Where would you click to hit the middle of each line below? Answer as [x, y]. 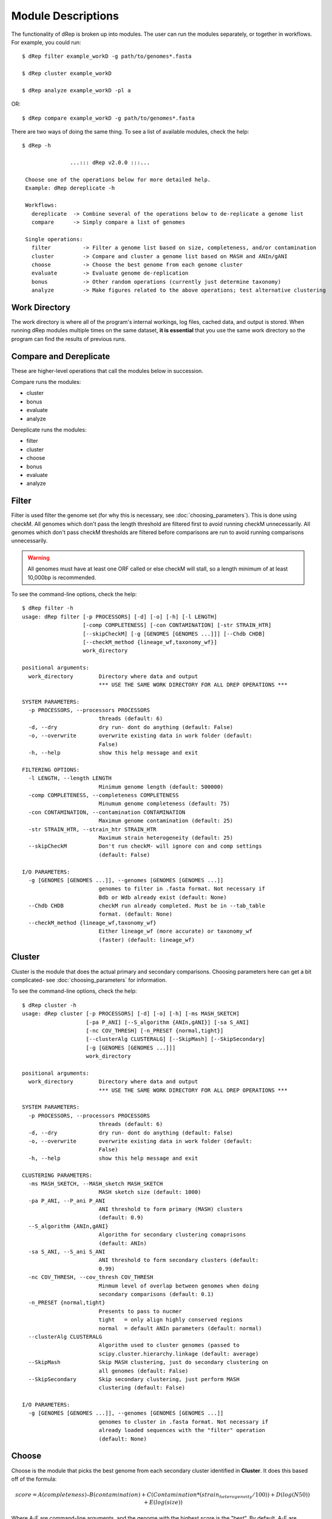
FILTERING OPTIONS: [51, 770]
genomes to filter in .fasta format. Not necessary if [182, 889]
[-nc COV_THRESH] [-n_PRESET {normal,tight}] [155, 1030]
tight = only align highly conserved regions [171, 1320]
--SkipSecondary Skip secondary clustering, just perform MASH [134, 1379]
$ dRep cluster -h [49, 1005]
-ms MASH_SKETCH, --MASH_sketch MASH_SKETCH [96, 1184]
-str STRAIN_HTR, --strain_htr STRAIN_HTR [93, 829]
